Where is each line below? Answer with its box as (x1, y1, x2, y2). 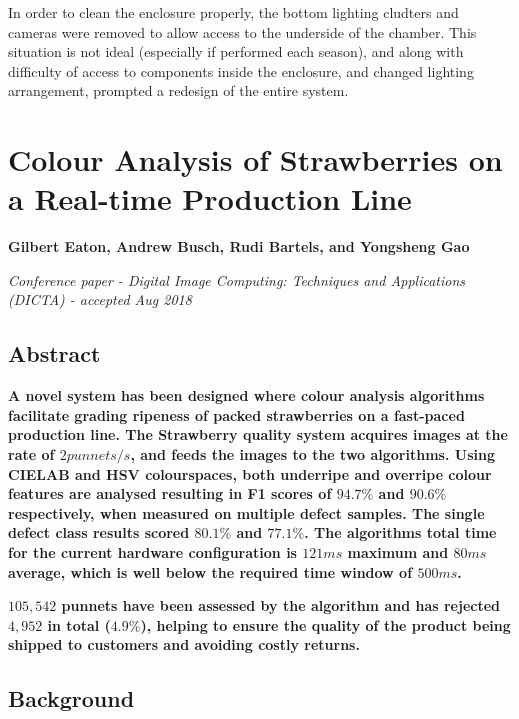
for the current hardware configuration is (8, 542, 297, 563)
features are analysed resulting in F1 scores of (8, 483, 332, 504)
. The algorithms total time (304, 522, 497, 543)
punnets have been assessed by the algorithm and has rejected (61, 595, 501, 616)
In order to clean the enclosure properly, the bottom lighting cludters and (8, 2, 459, 22)
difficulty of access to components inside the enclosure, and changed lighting (8, 60, 474, 81)
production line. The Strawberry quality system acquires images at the (8, 424, 508, 445)
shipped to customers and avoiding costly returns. (8, 634, 360, 655)
